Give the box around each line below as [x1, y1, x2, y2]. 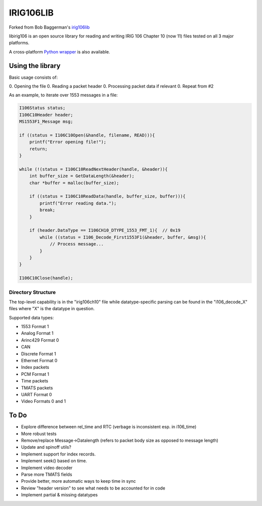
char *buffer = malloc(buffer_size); [29, 180, 119, 186]
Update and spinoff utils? [21, 444, 71, 450]
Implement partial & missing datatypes [21, 492, 98, 498]
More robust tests [21, 431, 57, 436]
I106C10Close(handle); [19, 275, 73, 281]
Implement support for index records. [21, 451, 96, 457]
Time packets [21, 378, 49, 384]
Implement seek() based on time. [21, 458, 87, 464]
